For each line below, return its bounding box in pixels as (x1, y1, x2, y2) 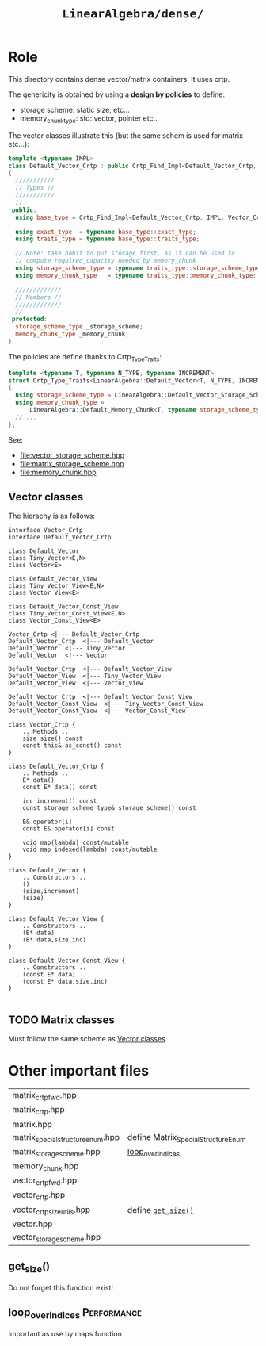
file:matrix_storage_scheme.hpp (19, 458, 124, 468)
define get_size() (127, 1205, 194, 1216)
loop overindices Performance (8, 1306, 142, 1321)
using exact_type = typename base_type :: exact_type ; (15, 228, 196, 236)
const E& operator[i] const (22, 825, 115, 833)
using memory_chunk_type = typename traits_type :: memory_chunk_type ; (15, 271, 257, 279)
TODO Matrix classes (8, 1013, 115, 1026)
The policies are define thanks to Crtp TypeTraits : (8, 351, 162, 363)
